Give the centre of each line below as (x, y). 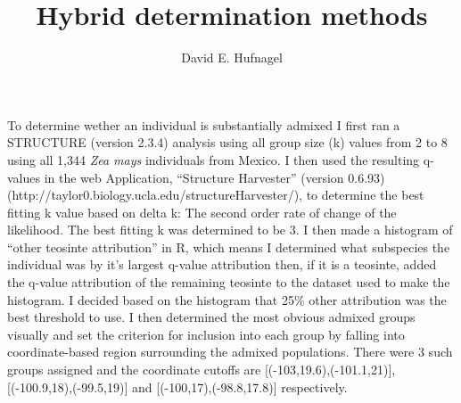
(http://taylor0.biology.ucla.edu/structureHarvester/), (155, 195)
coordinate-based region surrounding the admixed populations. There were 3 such (230, 352)
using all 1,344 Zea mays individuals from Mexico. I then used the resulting (214, 159)
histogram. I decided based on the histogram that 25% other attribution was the (227, 299)
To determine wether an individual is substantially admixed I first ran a (204, 124)
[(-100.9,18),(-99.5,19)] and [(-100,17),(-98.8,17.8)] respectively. (177, 387)
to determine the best (365, 195)
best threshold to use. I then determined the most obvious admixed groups (211, 317)
